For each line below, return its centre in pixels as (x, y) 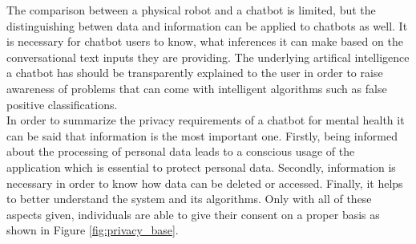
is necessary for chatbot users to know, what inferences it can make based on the (205, 41)
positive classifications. (62, 104)
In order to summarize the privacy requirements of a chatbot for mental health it (206, 120)
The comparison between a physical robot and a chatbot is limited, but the (191, 10)
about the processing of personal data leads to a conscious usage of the (181, 151)
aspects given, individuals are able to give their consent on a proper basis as (193, 214)
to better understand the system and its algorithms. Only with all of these (189, 199)
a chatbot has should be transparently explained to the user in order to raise (195, 73)
